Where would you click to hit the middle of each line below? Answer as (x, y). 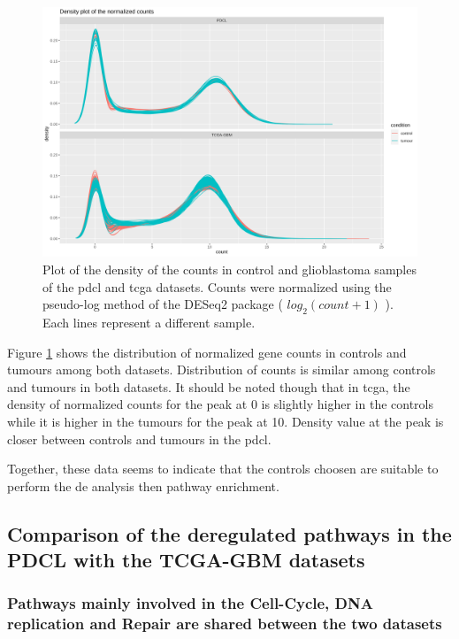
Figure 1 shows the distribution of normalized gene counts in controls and (207, 352)
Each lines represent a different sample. (149, 322)
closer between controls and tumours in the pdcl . (139, 439)
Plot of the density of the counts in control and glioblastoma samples (229, 269)
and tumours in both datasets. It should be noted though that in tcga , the (209, 386)
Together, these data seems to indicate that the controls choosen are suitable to (223, 469)
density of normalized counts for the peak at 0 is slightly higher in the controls (220, 404)
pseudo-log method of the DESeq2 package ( (163, 304)
